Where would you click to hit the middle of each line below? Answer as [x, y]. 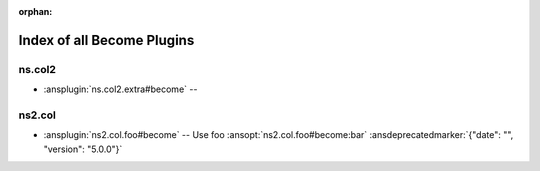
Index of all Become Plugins [106, 40]
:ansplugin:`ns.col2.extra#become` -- [120, 89]
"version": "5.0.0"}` [83, 149]
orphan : [35, 11]
